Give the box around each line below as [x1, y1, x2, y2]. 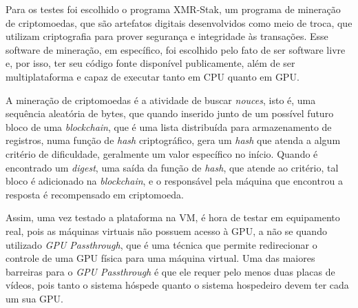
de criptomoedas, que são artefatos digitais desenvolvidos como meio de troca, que [6, 15, 352, 30]
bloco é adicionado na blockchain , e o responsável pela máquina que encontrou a [6, 174, 343, 188]
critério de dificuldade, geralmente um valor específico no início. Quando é [6, 146, 318, 161]
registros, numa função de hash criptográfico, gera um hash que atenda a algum [6, 133, 341, 147]
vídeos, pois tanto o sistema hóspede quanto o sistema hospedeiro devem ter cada [6, 278, 349, 292]
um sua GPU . [6, 291, 64, 305]
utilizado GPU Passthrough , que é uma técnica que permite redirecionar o [6, 237, 317, 251]
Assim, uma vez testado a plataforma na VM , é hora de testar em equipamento [6, 210, 340, 225]
